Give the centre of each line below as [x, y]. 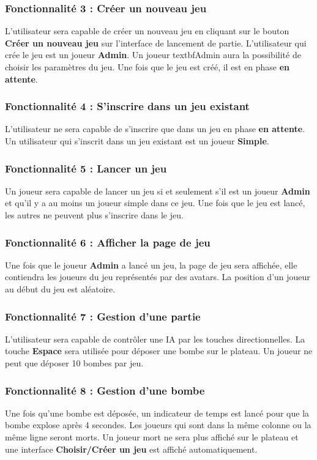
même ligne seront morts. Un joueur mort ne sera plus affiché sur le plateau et [152, 437]
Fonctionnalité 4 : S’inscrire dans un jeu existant [127, 106]
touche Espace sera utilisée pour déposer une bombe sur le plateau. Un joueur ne [159, 351]
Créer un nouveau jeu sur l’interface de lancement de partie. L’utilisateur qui [156, 43]
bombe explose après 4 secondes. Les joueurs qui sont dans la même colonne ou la [158, 425]
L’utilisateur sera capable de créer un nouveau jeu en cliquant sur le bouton [147, 31]
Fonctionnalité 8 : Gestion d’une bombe [105, 390]
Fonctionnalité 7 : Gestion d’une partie [103, 316]
